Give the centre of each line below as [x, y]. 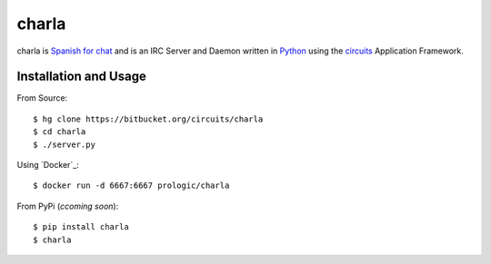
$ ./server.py [64, 144]
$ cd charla [60, 132]
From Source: [42, 98]
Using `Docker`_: [48, 165]
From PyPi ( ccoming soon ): [68, 206]
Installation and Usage [82, 77]
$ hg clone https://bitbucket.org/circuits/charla [148, 119]
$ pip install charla [81, 227]
